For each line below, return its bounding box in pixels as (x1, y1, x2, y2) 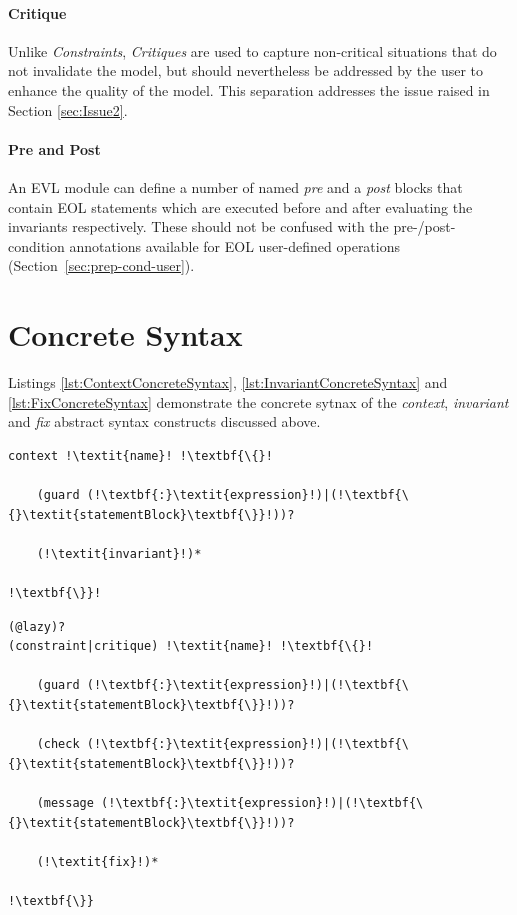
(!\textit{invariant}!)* (36, 546, 202, 561)
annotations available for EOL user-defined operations (69, 235, 401, 256)
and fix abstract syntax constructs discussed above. (8, 411, 321, 432)
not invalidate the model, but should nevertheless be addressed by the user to (8, 60, 484, 81)
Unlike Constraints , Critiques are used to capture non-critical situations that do (8, 40, 497, 61)
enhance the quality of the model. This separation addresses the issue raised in (8, 79, 490, 100)
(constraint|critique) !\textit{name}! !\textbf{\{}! (8, 639, 374, 654)
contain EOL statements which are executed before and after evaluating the (8, 196, 473, 217)
